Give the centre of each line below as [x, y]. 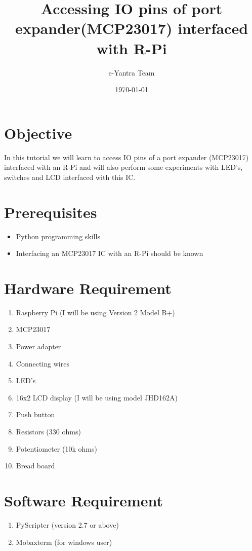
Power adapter [38, 346]
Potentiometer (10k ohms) [56, 448]
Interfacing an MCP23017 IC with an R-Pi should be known [110, 253]
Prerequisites [51, 212]
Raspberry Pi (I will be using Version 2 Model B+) [95, 312]
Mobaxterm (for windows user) [64, 542]
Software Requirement [84, 500]
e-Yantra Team [132, 72]
